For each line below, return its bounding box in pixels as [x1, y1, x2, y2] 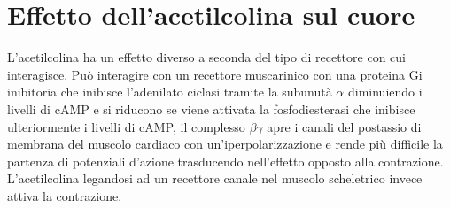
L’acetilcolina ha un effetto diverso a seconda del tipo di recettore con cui [7, 48, 406, 66]
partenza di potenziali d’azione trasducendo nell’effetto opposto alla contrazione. [7, 151, 444, 170]
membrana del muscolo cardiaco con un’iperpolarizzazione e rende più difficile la [7, 135, 443, 153]
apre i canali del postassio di [267, 117, 422, 135]
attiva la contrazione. [7, 186, 122, 204]
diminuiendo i [347, 82, 423, 101]
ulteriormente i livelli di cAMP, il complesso [7, 117, 245, 135]
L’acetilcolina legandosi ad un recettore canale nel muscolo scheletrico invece [7, 169, 423, 188]
